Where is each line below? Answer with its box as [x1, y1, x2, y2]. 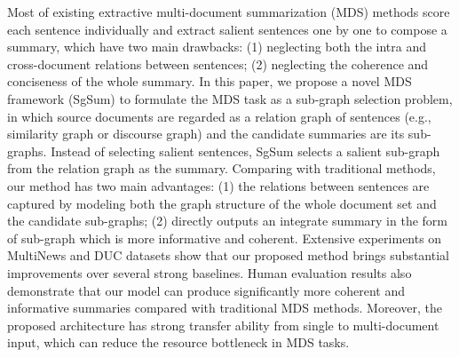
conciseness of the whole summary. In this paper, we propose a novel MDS [7, 72, 412, 91]
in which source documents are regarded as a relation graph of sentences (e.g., [7, 107, 431, 125]
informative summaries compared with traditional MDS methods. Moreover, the [7, 298, 442, 317]
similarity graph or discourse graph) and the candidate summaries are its [7, 124, 405, 143]
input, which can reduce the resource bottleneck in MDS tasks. [7, 333, 350, 352]
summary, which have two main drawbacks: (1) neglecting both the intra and [7, 37, 426, 56]
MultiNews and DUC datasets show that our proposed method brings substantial [7, 246, 449, 265]
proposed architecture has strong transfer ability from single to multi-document [7, 315, 439, 334]
